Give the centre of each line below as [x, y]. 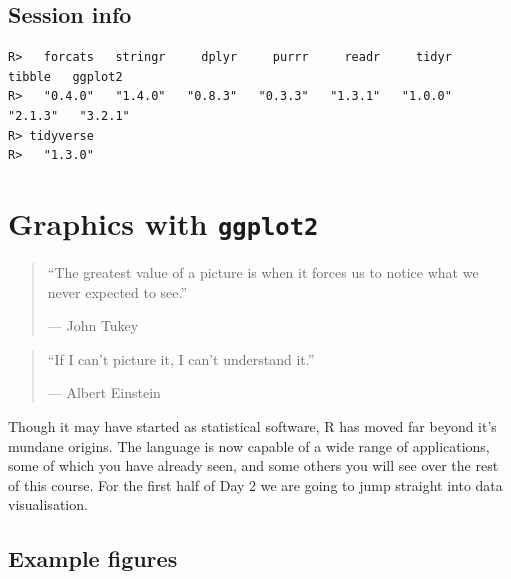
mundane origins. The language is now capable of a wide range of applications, [249, 445]
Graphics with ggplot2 [163, 222]
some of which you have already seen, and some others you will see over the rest [253, 465]
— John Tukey [93, 325]
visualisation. [48, 504]
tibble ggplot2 [65, 76]
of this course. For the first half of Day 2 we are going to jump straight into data [255, 484]
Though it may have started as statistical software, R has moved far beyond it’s [252, 425]
